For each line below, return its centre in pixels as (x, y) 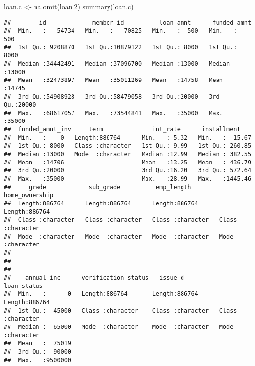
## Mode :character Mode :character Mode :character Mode (119, 236)
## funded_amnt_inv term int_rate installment (122, 130)
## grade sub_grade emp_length (98, 187)
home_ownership (29, 195)
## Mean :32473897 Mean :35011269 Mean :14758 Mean (113, 80)
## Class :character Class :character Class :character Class (121, 220)
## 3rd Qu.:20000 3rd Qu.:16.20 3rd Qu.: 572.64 (128, 171)
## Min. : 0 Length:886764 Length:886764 (101, 294)
